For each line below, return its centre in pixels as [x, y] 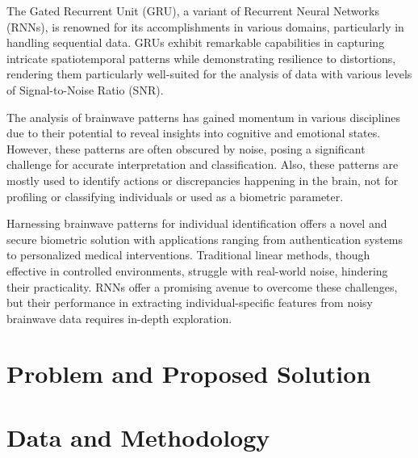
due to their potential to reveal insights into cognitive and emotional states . [194, 133]
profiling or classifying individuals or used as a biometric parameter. [175, 196]
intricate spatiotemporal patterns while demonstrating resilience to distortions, [201, 58]
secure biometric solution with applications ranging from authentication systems [205, 239]
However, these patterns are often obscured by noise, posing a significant [186, 148]
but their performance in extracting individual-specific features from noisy [190, 303]
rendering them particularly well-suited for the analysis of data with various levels [209, 74]
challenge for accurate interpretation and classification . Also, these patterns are [203, 164]
